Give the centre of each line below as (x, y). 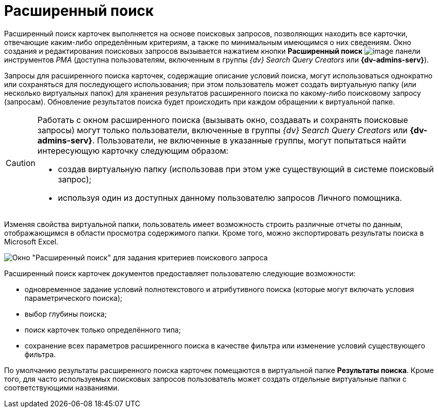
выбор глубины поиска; (66, 314)
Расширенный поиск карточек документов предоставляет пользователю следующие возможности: (180, 273)
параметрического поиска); (73, 298)
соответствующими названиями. (62, 387)
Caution (21, 163)
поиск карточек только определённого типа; (103, 329)
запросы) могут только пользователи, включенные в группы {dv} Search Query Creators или (223, 130)
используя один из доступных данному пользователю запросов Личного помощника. (230, 198)
